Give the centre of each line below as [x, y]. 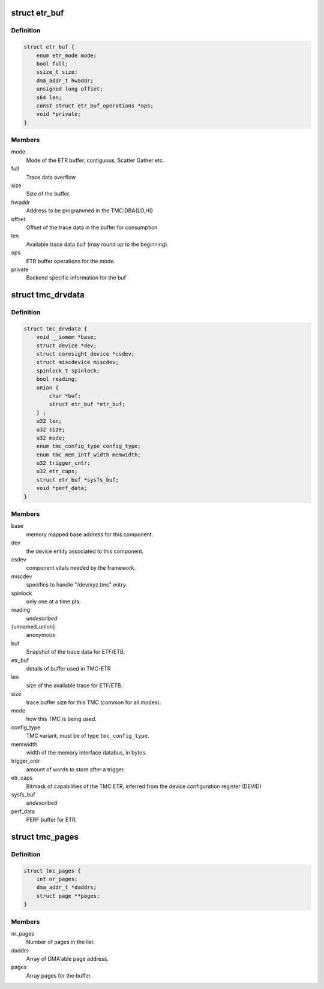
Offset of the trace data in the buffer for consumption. [92, 227]
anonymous [40, 635]
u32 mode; [51, 438]
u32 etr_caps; [57, 471]
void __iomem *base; [67, 337]
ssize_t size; [57, 72]
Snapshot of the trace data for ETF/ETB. [76, 652]
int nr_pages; [57, 879]
